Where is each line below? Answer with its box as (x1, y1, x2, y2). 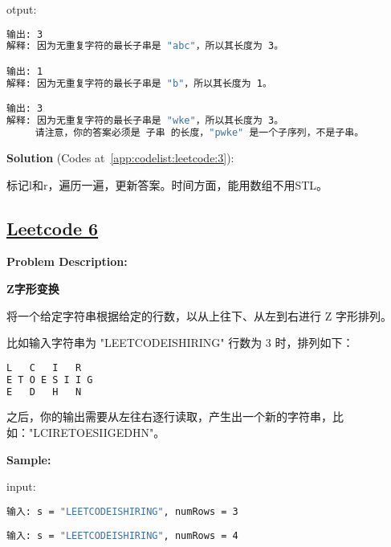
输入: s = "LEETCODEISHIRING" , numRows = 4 (6, 529, 238, 541)
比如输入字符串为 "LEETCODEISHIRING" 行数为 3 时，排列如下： (6, 334, 354, 351)
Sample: (6, 451, 51, 467)
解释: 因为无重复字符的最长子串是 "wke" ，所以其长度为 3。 (6, 115, 284, 127)
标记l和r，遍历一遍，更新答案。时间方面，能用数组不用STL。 (6, 176, 328, 193)
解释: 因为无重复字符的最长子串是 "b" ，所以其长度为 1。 (6, 77, 272, 89)
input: (6, 478, 36, 495)
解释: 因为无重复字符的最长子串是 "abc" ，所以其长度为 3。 (6, 40, 284, 52)
